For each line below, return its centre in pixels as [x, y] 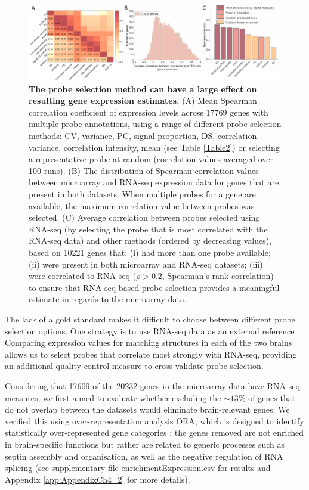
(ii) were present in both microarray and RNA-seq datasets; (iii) [146, 264]
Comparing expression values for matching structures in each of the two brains [149, 342]
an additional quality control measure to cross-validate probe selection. [134, 366]
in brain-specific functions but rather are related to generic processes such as [145, 444]
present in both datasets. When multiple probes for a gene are [142, 194]
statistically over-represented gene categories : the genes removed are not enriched [154, 432]
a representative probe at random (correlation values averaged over [151, 159]
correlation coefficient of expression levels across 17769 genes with [149, 112]
